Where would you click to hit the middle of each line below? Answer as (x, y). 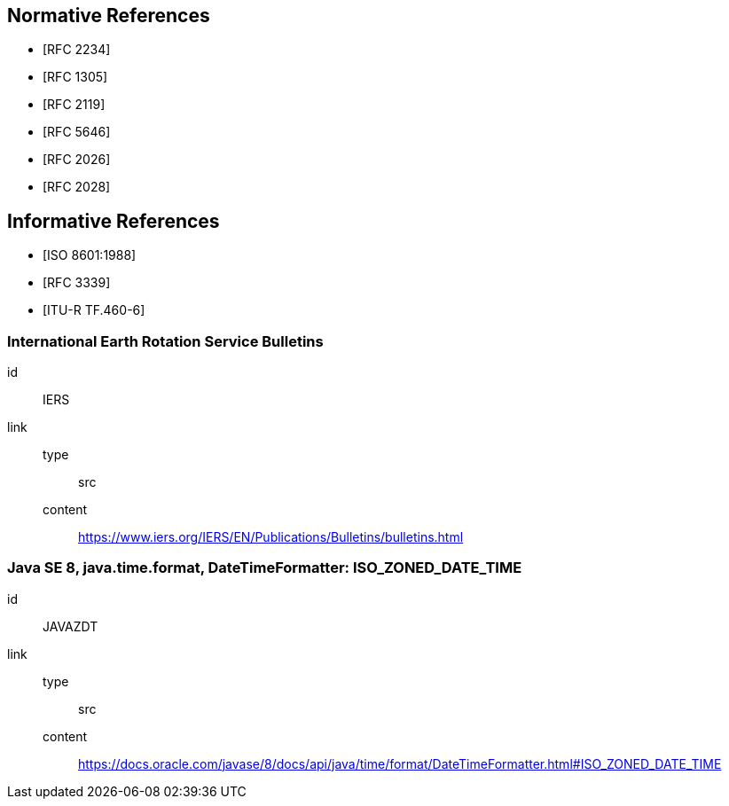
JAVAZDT (71, 626)
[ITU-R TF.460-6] (94, 310)
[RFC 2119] (74, 105)
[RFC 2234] (77, 50)
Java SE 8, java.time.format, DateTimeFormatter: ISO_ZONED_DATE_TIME (265, 568)
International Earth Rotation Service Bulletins (165, 341)
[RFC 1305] (75, 77)
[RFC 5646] (77, 132)
